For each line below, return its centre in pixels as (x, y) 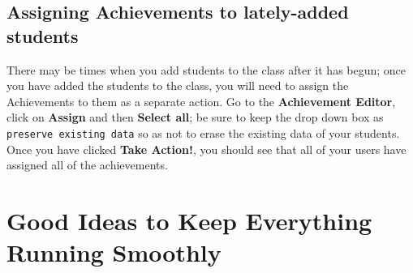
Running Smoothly (114, 252)
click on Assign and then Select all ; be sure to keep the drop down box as (195, 117)
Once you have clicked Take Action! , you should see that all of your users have (206, 149)
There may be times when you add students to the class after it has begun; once (206, 69)
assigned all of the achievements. (87, 165)
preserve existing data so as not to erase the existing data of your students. (203, 132)
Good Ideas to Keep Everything (189, 220)
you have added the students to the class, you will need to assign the (178, 85)
